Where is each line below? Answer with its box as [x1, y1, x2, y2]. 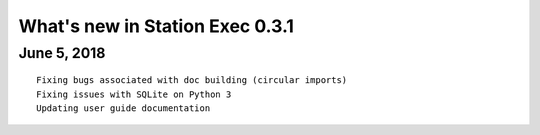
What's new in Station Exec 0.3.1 [18, 15, 295, 37]
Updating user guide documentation [36, 102, 211, 114]
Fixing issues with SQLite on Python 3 [36, 88, 232, 100]
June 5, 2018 [18, 44, 106, 62]
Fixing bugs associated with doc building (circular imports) [36, 75, 348, 86]
